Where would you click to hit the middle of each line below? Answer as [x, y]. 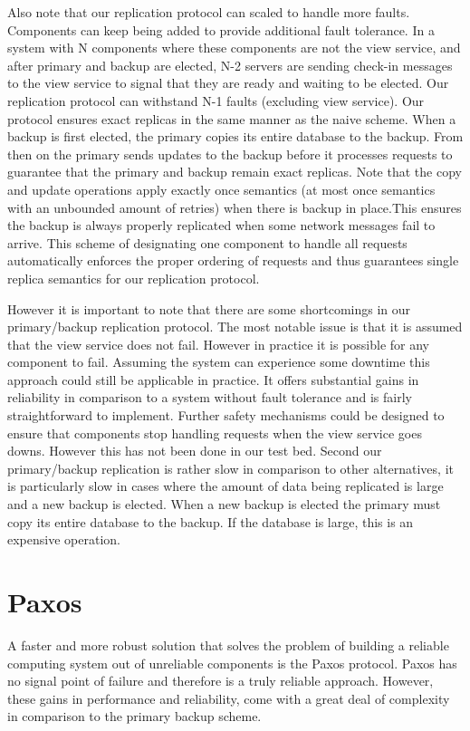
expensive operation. [64, 539]
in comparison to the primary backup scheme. [134, 716]
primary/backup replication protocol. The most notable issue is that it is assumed [235, 327]
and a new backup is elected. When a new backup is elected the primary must [224, 504]
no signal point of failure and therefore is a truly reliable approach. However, [221, 681]
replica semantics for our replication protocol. [134, 278]
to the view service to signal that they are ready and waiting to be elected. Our [228, 83]
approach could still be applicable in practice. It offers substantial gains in [213, 379]
